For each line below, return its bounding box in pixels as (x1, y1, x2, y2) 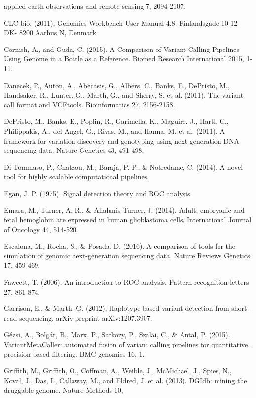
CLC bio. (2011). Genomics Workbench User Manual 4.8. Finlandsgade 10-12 (4, 17, 238, 28)
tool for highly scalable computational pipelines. (4, 171, 149, 182)
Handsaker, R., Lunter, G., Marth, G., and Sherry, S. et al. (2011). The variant (4, 90, 244, 100)
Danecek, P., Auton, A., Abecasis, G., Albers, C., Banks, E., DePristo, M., (4, 80, 230, 90)
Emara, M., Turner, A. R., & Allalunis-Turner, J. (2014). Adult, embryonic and (4, 204, 245, 215)
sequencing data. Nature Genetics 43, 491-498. (4, 145, 144, 155)
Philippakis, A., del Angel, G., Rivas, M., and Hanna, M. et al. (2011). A (4, 125, 225, 136)
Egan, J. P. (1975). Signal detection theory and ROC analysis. (4, 188, 192, 198)
